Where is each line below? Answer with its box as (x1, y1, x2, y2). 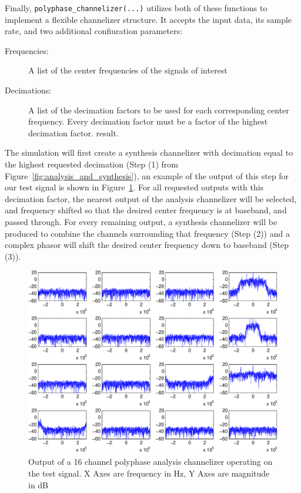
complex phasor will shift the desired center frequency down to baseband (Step (5, 239, 289, 251)
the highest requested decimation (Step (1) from (5, 158, 179, 170)
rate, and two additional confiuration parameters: (5, 25, 183, 37)
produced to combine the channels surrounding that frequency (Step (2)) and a (5, 227, 290, 239)
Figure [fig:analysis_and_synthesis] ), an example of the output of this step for (5, 169, 289, 182)
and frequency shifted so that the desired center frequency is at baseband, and (5, 204, 287, 216)
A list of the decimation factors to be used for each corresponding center (28, 103, 289, 116)
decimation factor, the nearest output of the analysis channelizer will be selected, (5, 192, 297, 204)
